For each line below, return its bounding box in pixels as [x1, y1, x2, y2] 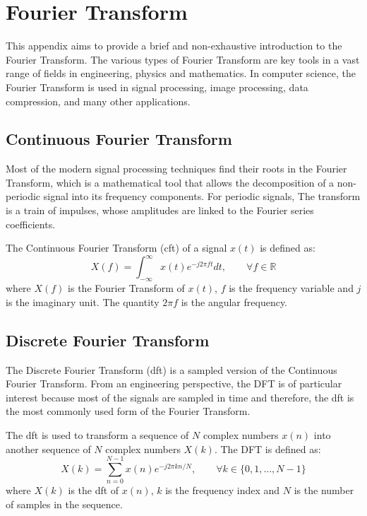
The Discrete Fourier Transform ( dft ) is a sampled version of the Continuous [6, 362, 337, 377]
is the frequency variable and [229, 281, 354, 295]
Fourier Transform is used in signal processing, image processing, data [6, 79, 308, 94]
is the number [294, 483, 354, 498]
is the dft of [68, 483, 119, 498]
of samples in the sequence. [6, 496, 123, 511]
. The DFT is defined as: [214, 441, 321, 456]
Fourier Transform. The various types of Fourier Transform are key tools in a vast [6, 52, 360, 66]
